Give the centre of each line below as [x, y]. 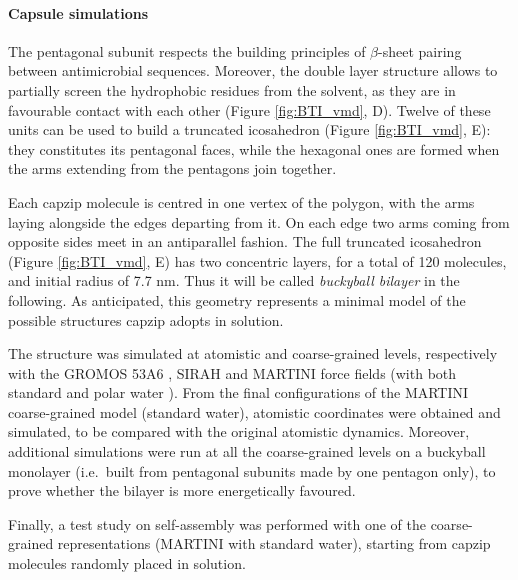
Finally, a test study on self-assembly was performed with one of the [217, 523]
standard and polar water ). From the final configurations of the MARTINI [238, 392]
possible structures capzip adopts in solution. [146, 319]
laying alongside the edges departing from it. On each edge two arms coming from [259, 221]
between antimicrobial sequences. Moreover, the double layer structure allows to [253, 70]
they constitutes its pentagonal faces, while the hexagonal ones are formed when [254, 148]
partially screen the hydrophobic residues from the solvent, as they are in [232, 89]
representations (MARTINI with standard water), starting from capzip [274, 543]
